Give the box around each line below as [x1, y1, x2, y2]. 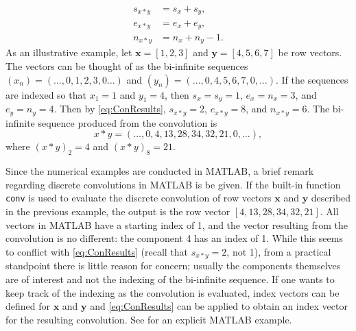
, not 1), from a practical [226, 244, 331, 258]
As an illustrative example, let [5, 45, 132, 60]
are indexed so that [5, 87, 86, 101]
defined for [5, 299, 51, 313]
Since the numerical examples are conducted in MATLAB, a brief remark [5, 164, 314, 178]
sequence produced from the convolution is [38, 115, 217, 130]
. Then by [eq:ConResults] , [54, 101, 166, 116]
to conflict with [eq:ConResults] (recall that [5, 244, 189, 258]
